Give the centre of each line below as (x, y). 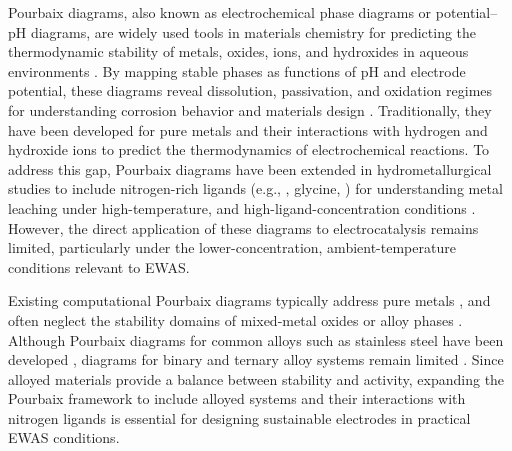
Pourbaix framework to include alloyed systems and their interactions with (237, 398)
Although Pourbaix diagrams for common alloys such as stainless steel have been (256, 339)
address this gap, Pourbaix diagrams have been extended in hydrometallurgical (250, 168)
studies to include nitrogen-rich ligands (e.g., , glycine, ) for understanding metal (255, 188)
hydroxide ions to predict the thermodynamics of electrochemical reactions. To (249, 149)
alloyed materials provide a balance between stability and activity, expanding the (256, 378)
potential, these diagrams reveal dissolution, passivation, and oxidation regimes (250, 90)
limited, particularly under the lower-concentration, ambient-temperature (232, 247)
